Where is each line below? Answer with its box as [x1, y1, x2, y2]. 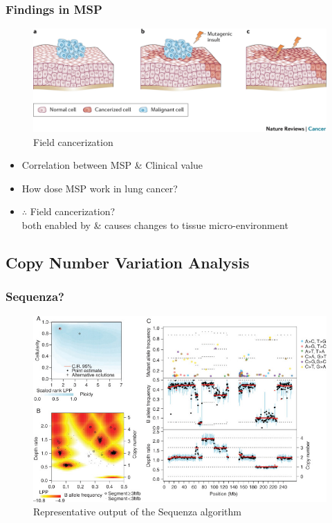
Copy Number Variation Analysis [6, 252, 250, 273]
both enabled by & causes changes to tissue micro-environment [21, 218, 288, 232]
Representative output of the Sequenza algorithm [33, 504, 241, 519]
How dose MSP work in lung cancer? [21, 181, 178, 195]
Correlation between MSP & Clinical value [21, 158, 203, 172]
